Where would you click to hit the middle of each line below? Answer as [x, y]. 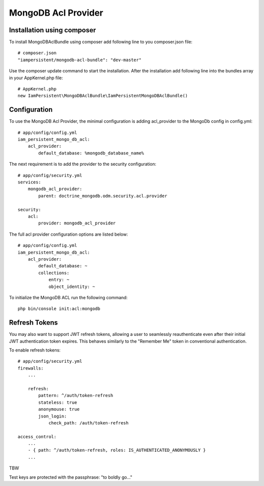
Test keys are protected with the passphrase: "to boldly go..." [71, 477]
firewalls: [31, 368]
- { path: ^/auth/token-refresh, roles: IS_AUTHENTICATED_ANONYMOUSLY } [117, 450]
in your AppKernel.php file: [36, 78]
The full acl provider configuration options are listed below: [68, 234]
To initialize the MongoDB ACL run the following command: [68, 297]
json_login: [53, 416]
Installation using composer [53, 30]
